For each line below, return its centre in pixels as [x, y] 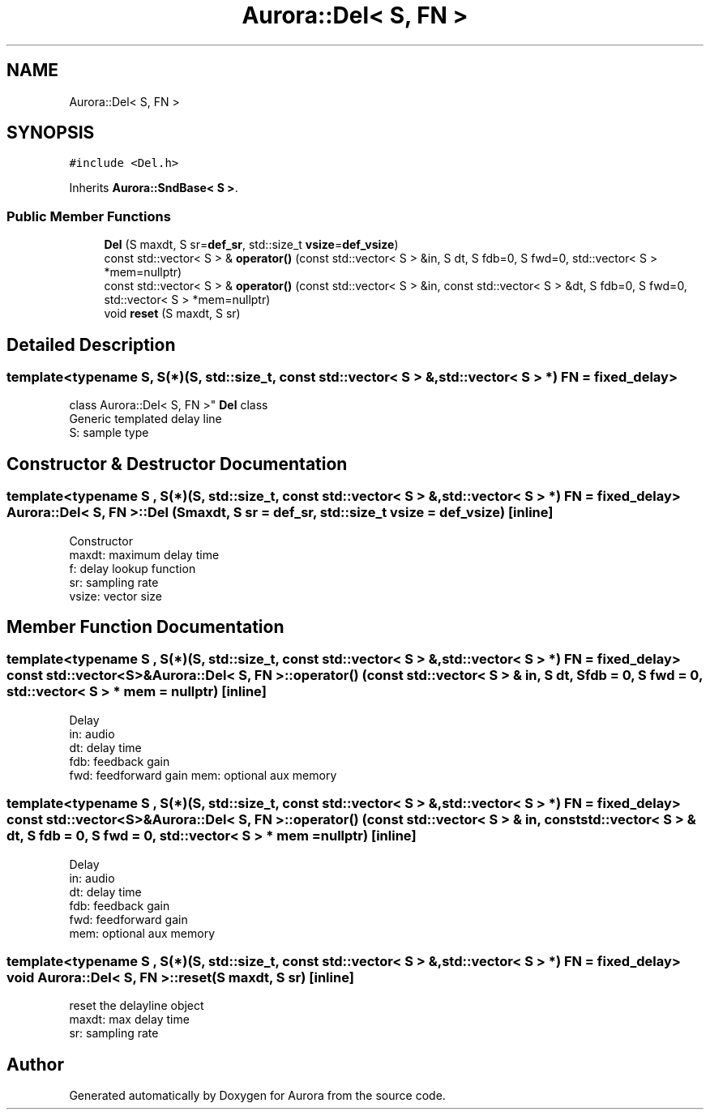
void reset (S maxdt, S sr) [172, 314]
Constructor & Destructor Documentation [177, 464]
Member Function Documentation [145, 627]
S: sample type [109, 433]
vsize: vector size [115, 596]
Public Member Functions [89, 216]
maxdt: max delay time [129, 1020]
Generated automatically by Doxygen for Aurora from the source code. [257, 1096]
